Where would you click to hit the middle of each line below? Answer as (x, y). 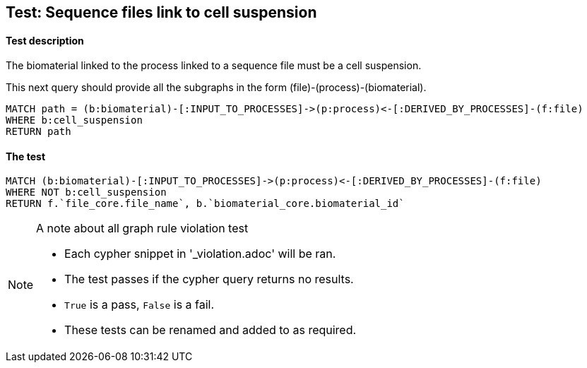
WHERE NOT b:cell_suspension (86, 192)
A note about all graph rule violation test (142, 228)
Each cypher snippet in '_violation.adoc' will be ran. (200, 254)
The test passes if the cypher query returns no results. (209, 279)
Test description (45, 40)
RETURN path (38, 132)
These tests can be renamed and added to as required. (211, 330)
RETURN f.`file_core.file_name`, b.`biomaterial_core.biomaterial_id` (205, 204)
